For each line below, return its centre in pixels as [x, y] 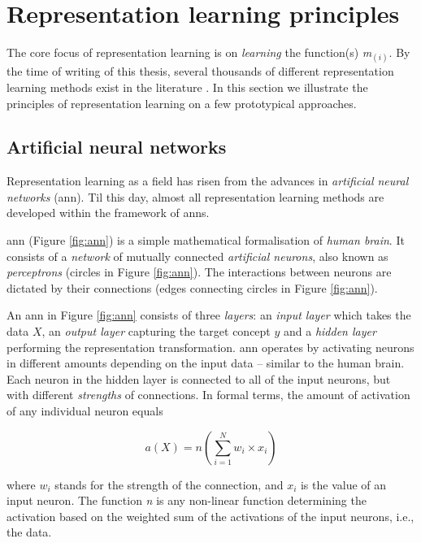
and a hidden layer [330, 331]
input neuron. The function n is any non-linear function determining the [187, 500]
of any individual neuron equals [85, 411]
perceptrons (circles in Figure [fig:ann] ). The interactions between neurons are [199, 272]
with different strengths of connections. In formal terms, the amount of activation [208, 395]
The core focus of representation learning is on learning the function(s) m [189, 52]
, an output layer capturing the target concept [156, 331]
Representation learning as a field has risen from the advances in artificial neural [208, 181]
